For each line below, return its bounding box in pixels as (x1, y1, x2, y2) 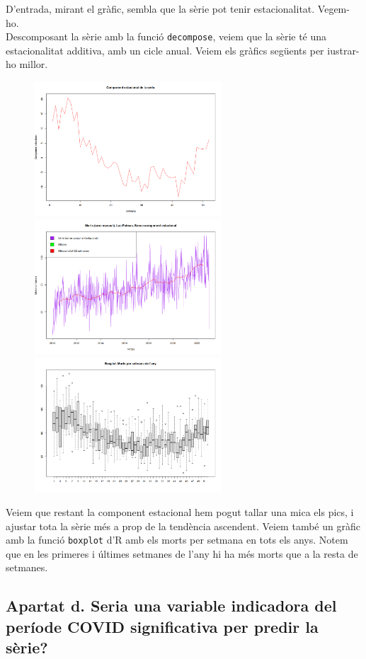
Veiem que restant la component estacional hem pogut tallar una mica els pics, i (6, 505, 354, 520)
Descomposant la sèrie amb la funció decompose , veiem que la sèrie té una (6, 29, 327, 44)
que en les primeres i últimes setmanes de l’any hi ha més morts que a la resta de (6, 546, 358, 561)
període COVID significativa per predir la (6, 615, 319, 637)
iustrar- (327, 42, 360, 57)
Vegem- (317, 1, 350, 16)
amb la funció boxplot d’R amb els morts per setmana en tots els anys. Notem (6, 532, 348, 547)
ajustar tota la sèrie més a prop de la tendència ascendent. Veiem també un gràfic (6, 518, 360, 533)
